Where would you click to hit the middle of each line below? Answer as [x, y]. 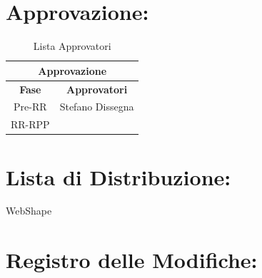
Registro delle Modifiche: [132, 260]
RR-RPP [30, 124]
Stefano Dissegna [97, 107]
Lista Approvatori [72, 46]
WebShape [29, 211]
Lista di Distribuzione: [119, 176]
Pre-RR [30, 107]
